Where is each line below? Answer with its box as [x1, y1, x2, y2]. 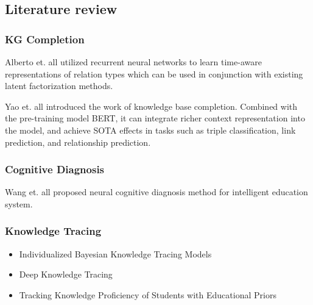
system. [5, 197, 33, 210]
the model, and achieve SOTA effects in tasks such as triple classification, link [5, 123, 296, 136]
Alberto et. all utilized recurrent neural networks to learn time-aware [5, 56, 262, 68]
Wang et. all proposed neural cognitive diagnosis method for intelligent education [5, 185, 308, 198]
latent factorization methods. [5, 79, 113, 92]
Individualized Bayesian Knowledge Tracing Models [19, 247, 212, 260]
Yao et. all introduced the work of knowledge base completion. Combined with [5, 99, 298, 112]
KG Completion [5, 31, 85, 46]
